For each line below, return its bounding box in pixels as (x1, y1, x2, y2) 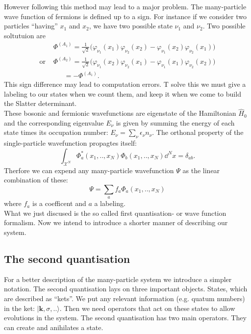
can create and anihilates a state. (4, 322, 103, 332)
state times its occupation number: (4, 127, 108, 137)
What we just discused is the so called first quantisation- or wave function (4, 207, 226, 218)
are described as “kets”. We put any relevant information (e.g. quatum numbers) (4, 293, 245, 303)
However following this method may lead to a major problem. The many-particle (4, 1, 247, 11)
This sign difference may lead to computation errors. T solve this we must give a (4, 79, 246, 89)
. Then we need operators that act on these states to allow (59, 303, 235, 313)
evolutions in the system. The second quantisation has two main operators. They (4, 312, 247, 323)
